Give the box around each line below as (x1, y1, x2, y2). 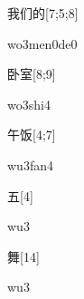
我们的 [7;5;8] (7, 4, 79, 22)
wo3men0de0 (7, 34, 78, 53)
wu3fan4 (7, 155, 53, 174)
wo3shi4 (7, 94, 51, 113)
